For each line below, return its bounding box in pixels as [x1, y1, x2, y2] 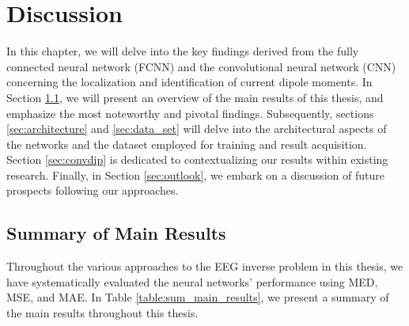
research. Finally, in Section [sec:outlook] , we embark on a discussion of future [6, 166, 384, 183]
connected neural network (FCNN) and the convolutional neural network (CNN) [6, 58, 396, 74]
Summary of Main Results [6, 221, 226, 245]
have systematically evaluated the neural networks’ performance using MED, [6, 273, 378, 290]
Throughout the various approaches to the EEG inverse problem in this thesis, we [6, 258, 403, 275]
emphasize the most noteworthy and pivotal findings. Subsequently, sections [6, 104, 374, 121]
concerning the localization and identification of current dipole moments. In [6, 74, 373, 90]
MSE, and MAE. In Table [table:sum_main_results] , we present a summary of [6, 289, 389, 305]
